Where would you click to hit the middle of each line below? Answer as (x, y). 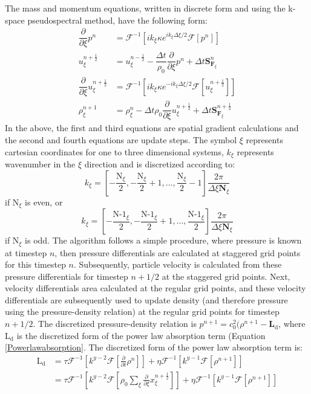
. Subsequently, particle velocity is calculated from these (178, 264)
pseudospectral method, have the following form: (117, 20)
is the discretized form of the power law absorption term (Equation (141, 335)
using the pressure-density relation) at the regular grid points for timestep (142, 312)
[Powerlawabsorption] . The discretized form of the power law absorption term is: (154, 347)
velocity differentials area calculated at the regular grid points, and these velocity (155, 288)
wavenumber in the (40, 164)
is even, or (44, 202)
